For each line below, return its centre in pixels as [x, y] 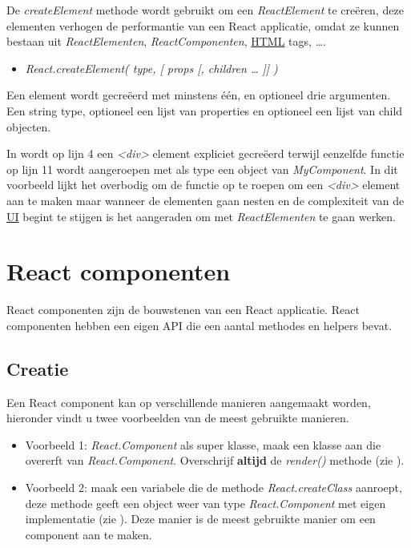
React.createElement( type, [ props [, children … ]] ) [151, 68]
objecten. [29, 126]
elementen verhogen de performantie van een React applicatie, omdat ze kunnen [203, 25]
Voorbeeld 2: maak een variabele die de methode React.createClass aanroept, [214, 488]
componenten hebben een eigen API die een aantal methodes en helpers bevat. [199, 325]
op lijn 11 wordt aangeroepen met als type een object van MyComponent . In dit [202, 169]
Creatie [38, 368]
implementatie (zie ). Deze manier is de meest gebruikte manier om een [200, 519]
